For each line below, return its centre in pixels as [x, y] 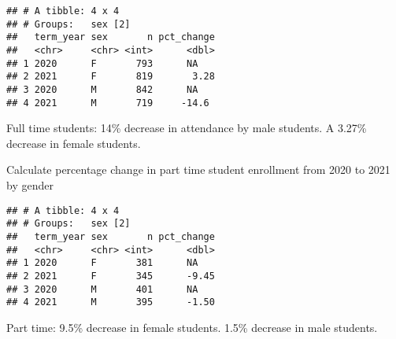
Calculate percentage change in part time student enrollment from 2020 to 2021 [198, 169]
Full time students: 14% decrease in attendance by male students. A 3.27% [187, 128]
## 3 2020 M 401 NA [102, 289]
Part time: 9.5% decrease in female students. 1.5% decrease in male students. [192, 327]
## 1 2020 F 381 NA [102, 263]
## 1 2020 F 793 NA [102, 63]
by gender [30, 185]
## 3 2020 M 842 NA [102, 89]
